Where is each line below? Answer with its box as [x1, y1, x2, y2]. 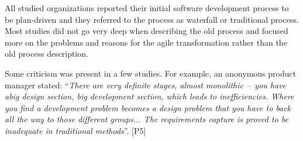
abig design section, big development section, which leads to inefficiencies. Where [5, 90, 294, 102]
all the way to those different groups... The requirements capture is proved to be [5, 113, 288, 125]
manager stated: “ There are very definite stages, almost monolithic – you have [5, 78, 287, 91]
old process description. [5, 47, 89, 60]
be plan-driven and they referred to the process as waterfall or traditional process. [5, 13, 299, 25]
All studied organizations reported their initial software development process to [5, 2, 289, 13]
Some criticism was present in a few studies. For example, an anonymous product [5, 67, 297, 79]
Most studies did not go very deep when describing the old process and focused [5, 25, 288, 37]
